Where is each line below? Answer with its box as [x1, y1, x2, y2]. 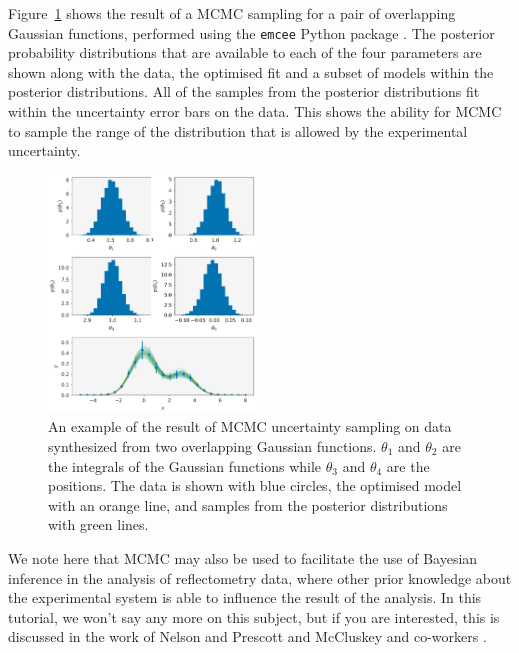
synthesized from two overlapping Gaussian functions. [48, 435, 377, 456]
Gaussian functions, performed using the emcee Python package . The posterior [8, 22, 495, 43]
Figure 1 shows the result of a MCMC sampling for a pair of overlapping [8, 3, 456, 23]
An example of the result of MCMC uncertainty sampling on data [48, 416, 452, 437]
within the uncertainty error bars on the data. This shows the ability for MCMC [8, 101, 502, 122]
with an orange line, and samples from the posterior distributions [48, 494, 448, 515]
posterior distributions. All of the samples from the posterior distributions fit [8, 81, 480, 102]
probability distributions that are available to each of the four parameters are [8, 42, 482, 63]
